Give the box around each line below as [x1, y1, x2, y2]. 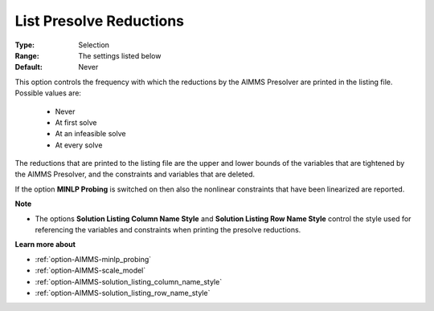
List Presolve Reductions [14, 12, 185, 30]
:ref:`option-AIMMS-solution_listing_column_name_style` [35, 277, 223, 286]
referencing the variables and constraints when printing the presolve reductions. [35, 225, 301, 235]
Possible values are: [14, 88, 82, 98]
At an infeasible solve [55, 129, 126, 139]
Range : [14, 50, 39, 60]
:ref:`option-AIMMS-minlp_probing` [35, 254, 152, 264]
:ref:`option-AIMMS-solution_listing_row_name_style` [35, 288, 211, 297]
